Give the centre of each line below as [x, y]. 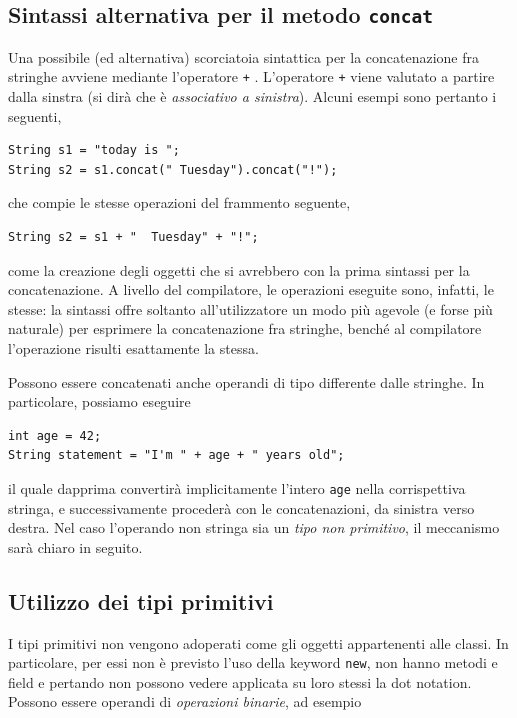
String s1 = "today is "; [94, 150]
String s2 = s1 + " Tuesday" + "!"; [133, 237]
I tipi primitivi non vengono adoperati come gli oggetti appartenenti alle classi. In [258, 642]
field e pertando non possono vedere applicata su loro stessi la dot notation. [240, 681]
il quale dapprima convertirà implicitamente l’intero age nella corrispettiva [237, 487]
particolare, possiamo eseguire [99, 401]
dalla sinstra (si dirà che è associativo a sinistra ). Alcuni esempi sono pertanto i [252, 96]
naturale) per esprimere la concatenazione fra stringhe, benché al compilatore [245, 328]
